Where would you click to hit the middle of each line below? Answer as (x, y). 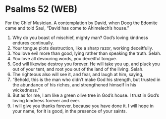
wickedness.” (26, 90)
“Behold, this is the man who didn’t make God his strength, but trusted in (86, 79)
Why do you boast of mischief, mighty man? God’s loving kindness (80, 38)
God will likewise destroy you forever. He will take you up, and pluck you (86, 64)
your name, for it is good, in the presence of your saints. (70, 111)
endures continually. (33, 42)
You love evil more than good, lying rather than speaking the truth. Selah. (87, 53)
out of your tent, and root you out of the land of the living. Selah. (78, 69)
